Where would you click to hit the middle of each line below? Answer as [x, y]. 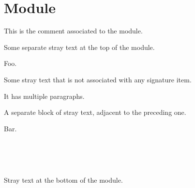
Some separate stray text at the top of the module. [79, 47]
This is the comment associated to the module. [73, 31]
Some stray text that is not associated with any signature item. [98, 79]
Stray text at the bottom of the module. [63, 180]
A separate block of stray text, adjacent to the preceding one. [95, 112]
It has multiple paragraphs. [44, 96]
